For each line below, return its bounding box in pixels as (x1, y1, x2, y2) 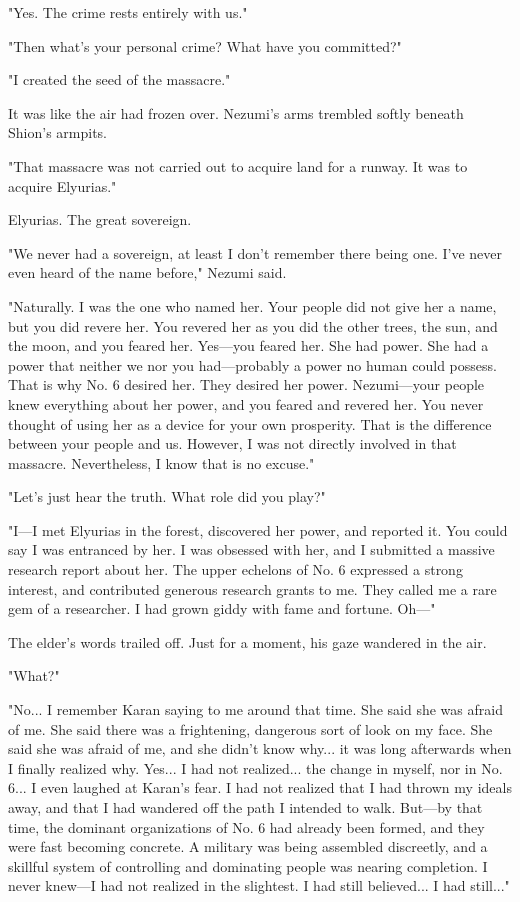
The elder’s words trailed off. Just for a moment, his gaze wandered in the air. (8, 631, 487, 652)
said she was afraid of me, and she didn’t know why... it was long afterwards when (8, 738, 512, 759)
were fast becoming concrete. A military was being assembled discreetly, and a (8, 836, 488, 857)
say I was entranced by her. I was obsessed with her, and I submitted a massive (8, 539, 495, 560)
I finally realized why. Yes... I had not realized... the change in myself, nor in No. (8, 757, 503, 778)
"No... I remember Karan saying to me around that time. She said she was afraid (8, 699, 503, 720)
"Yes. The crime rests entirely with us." (8, 2, 248, 22)
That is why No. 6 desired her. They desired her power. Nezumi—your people (8, 374, 485, 395)
